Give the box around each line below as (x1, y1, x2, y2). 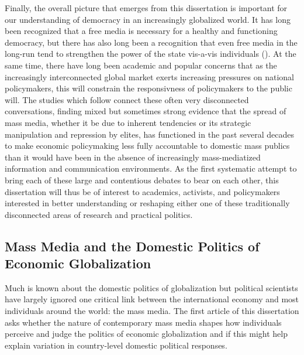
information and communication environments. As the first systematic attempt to (5, 162, 297, 175)
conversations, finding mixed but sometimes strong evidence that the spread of (5, 105, 286, 117)
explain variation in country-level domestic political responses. (5, 339, 227, 351)
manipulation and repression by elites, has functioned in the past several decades (5, 128, 294, 140)
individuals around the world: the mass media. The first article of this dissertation (5, 305, 299, 317)
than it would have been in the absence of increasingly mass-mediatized (5, 151, 261, 163)
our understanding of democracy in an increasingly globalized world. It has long (5, 13, 291, 25)
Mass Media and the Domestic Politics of (5, 237, 260, 255)
